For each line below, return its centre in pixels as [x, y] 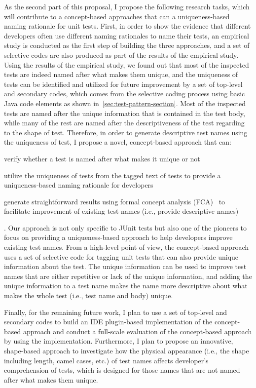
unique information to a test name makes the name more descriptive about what [126, 286]
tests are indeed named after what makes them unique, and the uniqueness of [121, 74]
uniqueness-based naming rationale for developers [79, 185]
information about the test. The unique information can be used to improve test [125, 266]
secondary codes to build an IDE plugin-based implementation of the [108, 322]
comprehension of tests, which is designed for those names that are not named [122, 370]
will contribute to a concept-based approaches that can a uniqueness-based [117, 16]
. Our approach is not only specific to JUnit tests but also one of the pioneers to [125, 227]
